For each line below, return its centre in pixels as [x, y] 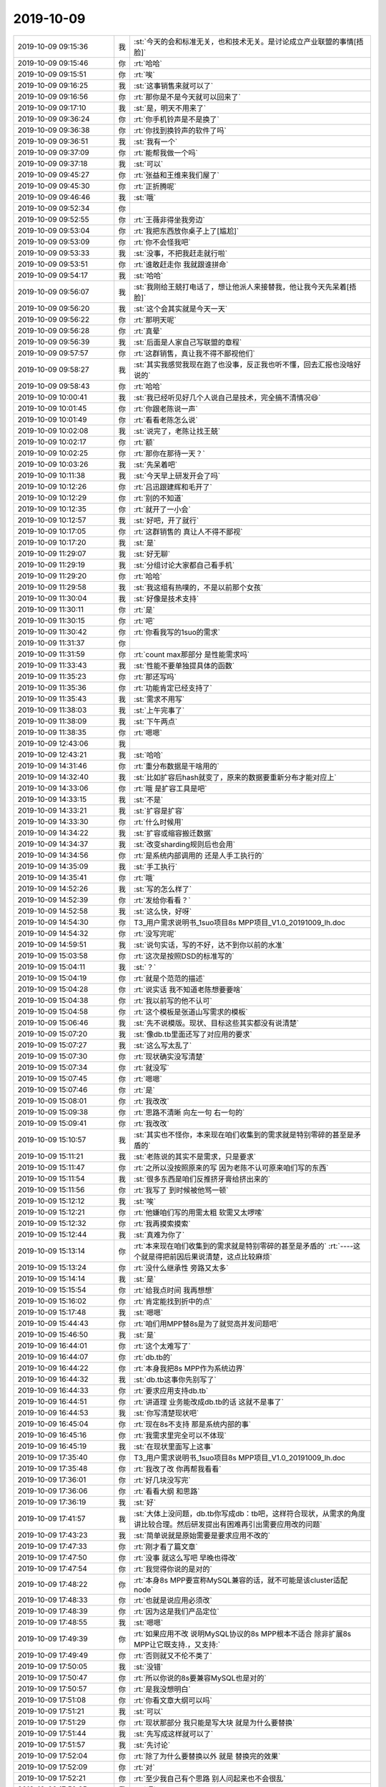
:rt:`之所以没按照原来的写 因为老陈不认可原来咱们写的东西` [231, 1167]
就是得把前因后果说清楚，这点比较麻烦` [206, 1257]
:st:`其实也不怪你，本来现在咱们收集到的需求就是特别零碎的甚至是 [243, 1134]
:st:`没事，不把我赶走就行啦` [180, 253]
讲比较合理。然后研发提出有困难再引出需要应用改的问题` [228, 1524]
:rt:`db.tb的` [153, 1357]
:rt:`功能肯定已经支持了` [173, 688]
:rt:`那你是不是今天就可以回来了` [187, 96]
